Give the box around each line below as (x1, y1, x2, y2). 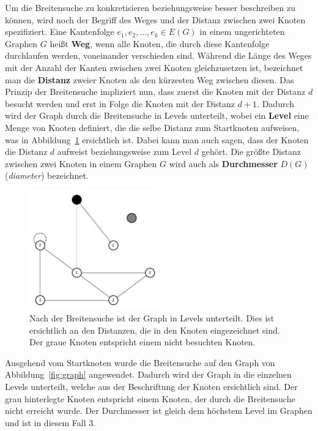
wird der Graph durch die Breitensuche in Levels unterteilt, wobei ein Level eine (5, 109, 309, 122)
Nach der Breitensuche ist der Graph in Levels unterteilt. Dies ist (29, 312, 275, 324)
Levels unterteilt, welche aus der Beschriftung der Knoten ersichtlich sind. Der (5, 380, 298, 392)
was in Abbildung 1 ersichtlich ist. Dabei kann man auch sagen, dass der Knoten (5, 133, 309, 146)
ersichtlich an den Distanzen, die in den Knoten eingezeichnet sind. (29, 323, 280, 336)
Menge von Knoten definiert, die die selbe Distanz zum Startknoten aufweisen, (5, 121, 300, 133)
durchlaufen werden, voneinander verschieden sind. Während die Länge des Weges (5, 49, 312, 62)
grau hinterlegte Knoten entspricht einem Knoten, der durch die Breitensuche (5, 392, 295, 405)
